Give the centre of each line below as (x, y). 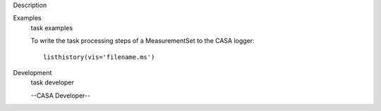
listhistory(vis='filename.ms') (99, 57)
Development (32, 72)
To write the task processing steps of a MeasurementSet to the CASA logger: (143, 41)
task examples (52, 27)
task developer (52, 83)
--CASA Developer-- (61, 96)
